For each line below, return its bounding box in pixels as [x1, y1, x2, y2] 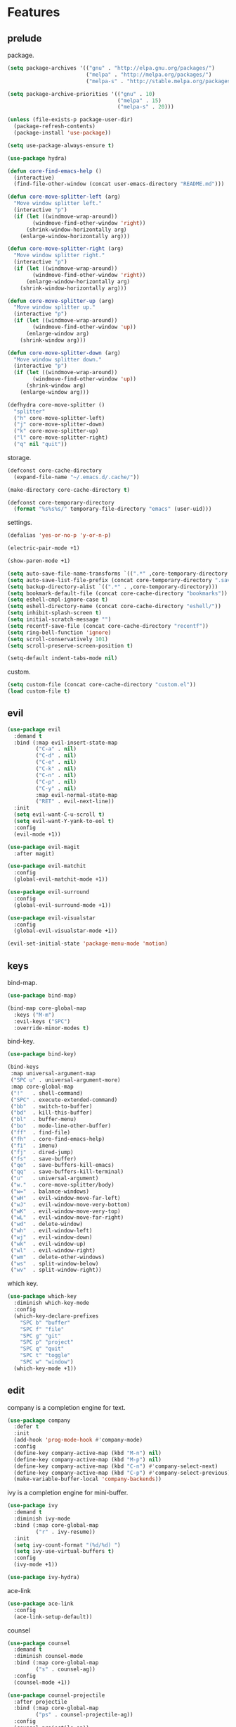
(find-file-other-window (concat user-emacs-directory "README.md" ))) [13, 180, 225, 187]
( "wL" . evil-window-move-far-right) [10, 1214, 124, 1221]
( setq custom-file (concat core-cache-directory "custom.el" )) [7, 681, 197, 688]
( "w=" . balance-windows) [10, 1188, 90, 1195]
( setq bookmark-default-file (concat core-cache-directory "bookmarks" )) [7, 590, 228, 597]
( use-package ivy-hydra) [7, 1574, 80, 1581]
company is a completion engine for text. [7, 1403, 126, 1411]
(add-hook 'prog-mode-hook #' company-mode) [13, 1437, 143, 1444]
